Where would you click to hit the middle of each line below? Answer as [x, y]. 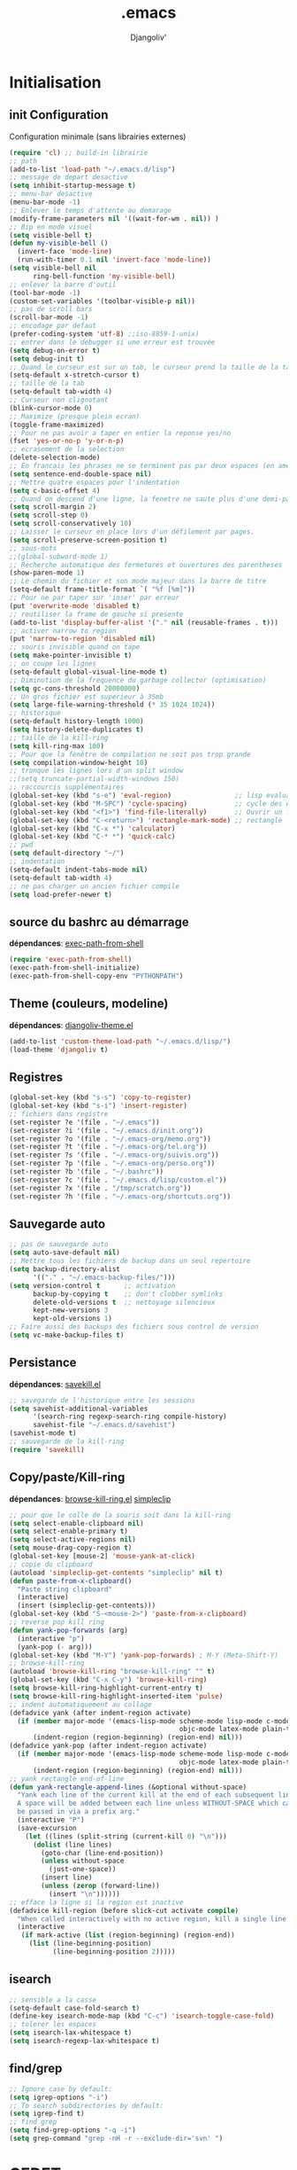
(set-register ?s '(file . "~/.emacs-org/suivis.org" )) [114, 1155]
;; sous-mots [33, 548]
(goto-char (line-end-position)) [103, 1853]
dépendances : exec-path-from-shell [76, 943]
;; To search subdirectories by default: [87, 2105]
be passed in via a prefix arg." [79, 1812]
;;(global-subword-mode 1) [59, 557]
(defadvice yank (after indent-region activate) [100, 1713]
